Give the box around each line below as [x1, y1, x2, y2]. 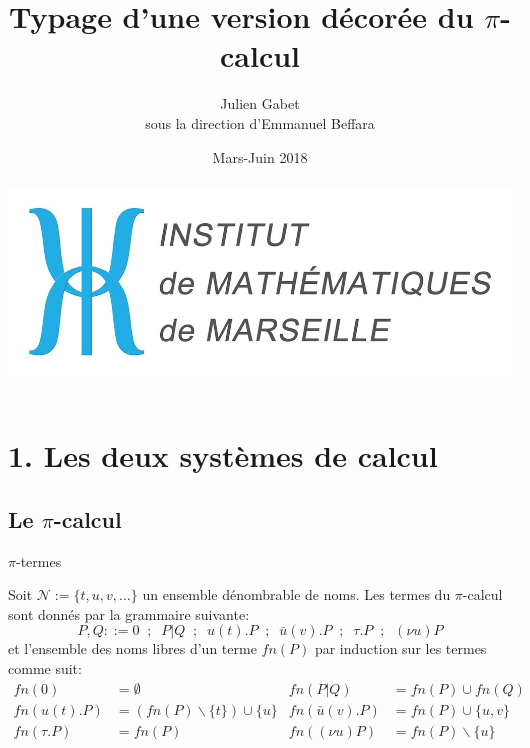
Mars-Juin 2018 [212, 146, 308, 167]
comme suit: [8, 658, 82, 679]
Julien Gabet [220, 93, 300, 114]
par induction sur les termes [314, 638, 487, 659]
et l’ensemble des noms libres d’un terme [8, 638, 257, 659]
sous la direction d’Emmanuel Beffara [145, 112, 375, 133]
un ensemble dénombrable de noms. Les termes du [142, 584, 451, 605]
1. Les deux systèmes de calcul [8, 435, 438, 476]
